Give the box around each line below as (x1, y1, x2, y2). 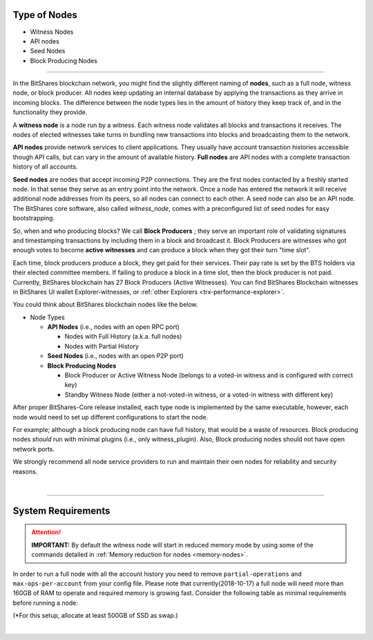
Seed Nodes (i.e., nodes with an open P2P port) (47, 352, 184, 360)
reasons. (12, 467, 38, 476)
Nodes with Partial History (64, 342, 140, 350)
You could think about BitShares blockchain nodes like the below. (12, 301, 198, 309)
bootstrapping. (12, 214, 55, 223)
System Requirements (12, 505, 111, 516)
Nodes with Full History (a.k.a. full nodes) (64, 332, 182, 341)
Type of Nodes (12, 9, 77, 21)
